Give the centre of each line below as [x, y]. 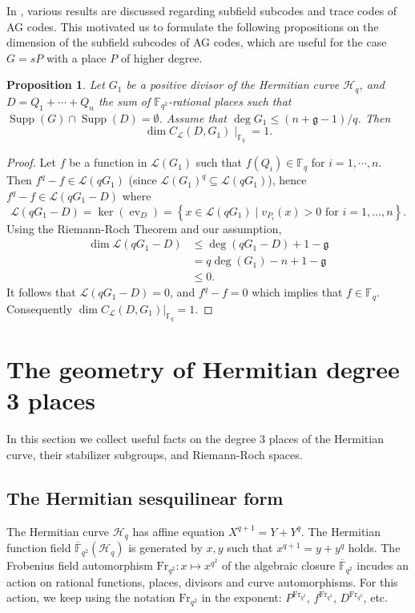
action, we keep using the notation [91, 597]
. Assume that [193, 117]
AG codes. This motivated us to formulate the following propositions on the [193, 26]
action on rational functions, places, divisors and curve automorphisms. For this [202, 581]
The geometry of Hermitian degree [203, 369]
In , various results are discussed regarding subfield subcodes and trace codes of [202, 10]
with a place [76, 57]
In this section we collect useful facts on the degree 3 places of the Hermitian [195, 439]
